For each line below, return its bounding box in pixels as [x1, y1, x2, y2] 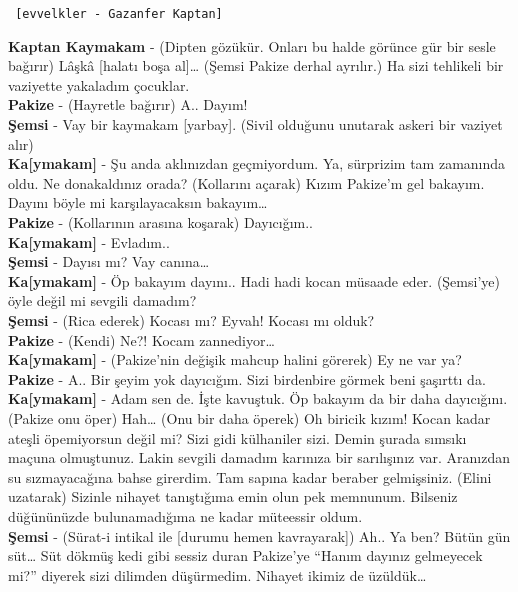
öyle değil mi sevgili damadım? [8, 290, 197, 311]
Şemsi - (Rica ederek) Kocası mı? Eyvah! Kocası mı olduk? [8, 309, 375, 330]
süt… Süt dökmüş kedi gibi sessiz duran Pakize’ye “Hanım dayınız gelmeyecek [8, 545, 483, 566]
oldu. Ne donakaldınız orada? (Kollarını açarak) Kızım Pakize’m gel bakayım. [8, 172, 485, 193]
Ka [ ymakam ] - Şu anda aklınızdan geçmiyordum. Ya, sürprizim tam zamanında [8, 153, 506, 174]
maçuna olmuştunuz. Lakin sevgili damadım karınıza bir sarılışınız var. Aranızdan [8, 447, 511, 468]
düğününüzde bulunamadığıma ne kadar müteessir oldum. [8, 505, 363, 526]
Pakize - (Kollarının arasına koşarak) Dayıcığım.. [8, 212, 313, 232]
